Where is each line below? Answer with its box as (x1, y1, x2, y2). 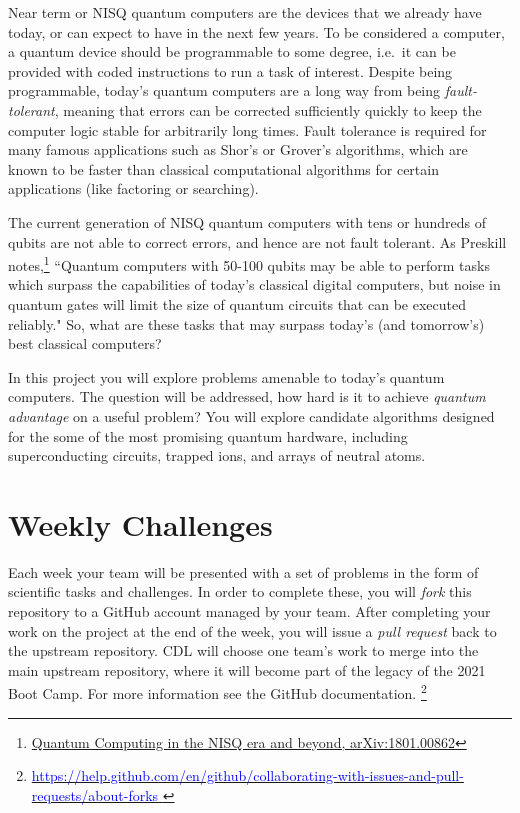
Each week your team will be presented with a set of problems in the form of (8, 561, 479, 582)
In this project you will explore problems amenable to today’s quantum (8, 366, 445, 387)
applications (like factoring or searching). (8, 178, 259, 199)
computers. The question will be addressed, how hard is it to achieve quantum (8, 386, 486, 407)
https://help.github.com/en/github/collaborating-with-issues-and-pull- (31, 765, 464, 786)
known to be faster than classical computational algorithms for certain (8, 158, 439, 179)
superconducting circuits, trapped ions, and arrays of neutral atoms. (8, 445, 426, 466)
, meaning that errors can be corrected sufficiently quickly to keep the (54, 99, 482, 120)
